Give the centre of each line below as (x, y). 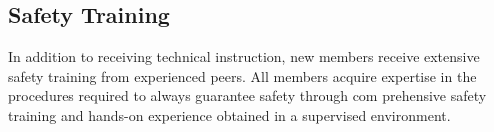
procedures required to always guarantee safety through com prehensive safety (247, 95)
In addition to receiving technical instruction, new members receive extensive (244, 56)
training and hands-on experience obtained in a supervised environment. (229, 114)
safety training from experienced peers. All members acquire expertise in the (242, 75)
